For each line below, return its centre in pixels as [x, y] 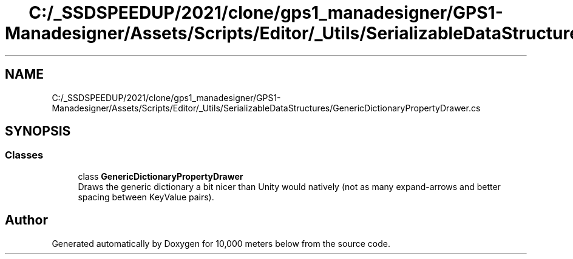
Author [26, 220]
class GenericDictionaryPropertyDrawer [161, 176]
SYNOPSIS [38, 131]
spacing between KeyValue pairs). [146, 197]
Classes [24, 155]
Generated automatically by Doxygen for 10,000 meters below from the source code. [221, 243]
